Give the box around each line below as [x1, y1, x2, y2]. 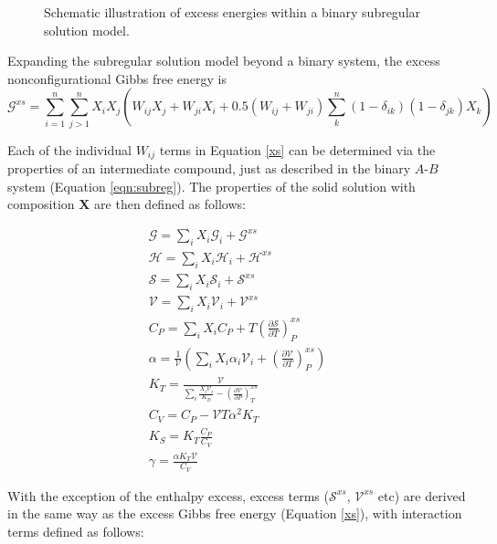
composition [7, 194, 75, 214]
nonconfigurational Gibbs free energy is [7, 68, 227, 88]
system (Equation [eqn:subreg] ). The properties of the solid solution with [7, 176, 416, 195]
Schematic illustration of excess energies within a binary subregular [44, 3, 421, 21]
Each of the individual [7, 140, 132, 159]
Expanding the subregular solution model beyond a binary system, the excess [7, 51, 440, 70]
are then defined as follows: [94, 194, 246, 214]
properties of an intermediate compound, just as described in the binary [7, 159, 411, 178]
